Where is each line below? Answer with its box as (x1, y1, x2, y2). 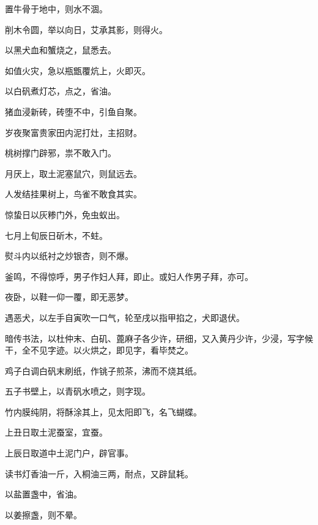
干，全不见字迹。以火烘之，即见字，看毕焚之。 (5, 344, 193, 357)
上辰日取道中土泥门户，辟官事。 (5, 447, 133, 459)
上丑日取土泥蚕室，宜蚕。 (5, 426, 108, 439)
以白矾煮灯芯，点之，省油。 (5, 85, 116, 97)
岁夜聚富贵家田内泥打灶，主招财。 (5, 126, 142, 138)
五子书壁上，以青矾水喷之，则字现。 (5, 385, 150, 398)
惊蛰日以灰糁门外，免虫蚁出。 (5, 208, 125, 221)
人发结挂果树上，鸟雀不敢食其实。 (5, 187, 142, 200)
